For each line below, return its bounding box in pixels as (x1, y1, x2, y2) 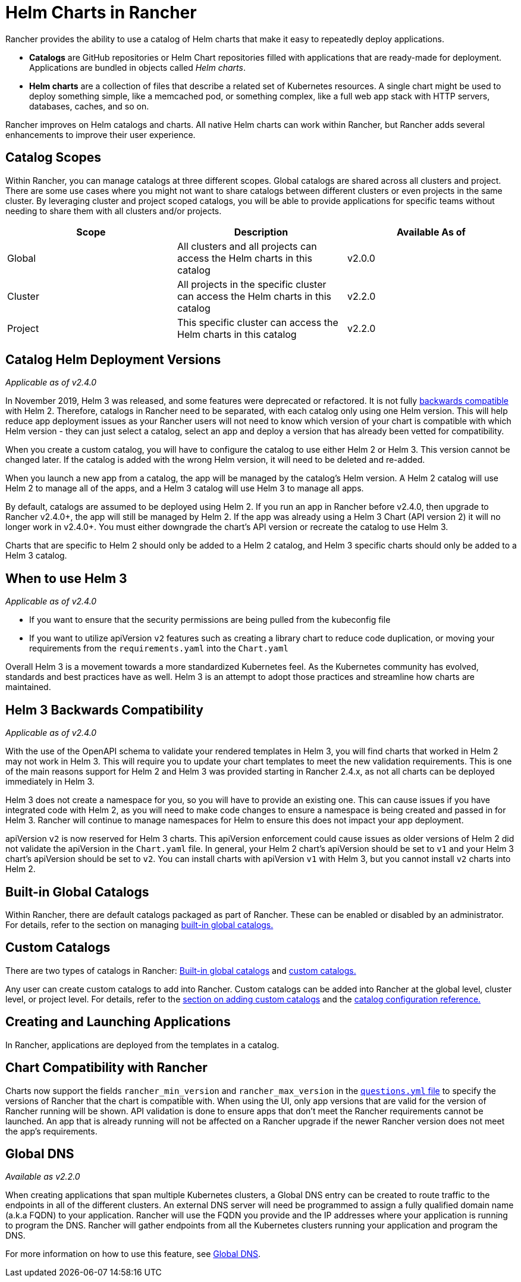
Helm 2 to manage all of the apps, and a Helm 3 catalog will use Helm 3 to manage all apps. (5, 483, 364, 494)
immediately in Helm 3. (5, 776, 95, 787)
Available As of (396, 225, 466, 238)
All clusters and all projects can (177, 240, 317, 252)
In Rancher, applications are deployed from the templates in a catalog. (5, 1039, 280, 1050)
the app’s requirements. (5, 1126, 98, 1136)
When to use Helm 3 (5, 571, 127, 586)
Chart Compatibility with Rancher (5, 1060, 208, 1076)
